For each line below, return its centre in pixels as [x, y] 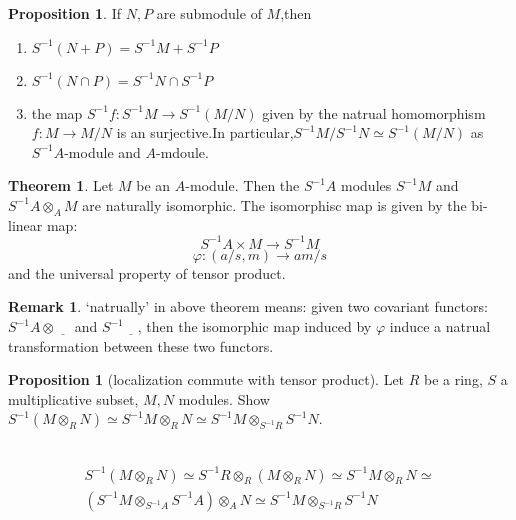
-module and [102, 151]
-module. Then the [242, 185]
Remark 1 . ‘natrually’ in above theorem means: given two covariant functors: [248, 306]
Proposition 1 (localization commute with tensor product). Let [206, 379]
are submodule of [209, 13]
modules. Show [224, 398]
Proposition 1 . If [64, 13]
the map [57, 112]
